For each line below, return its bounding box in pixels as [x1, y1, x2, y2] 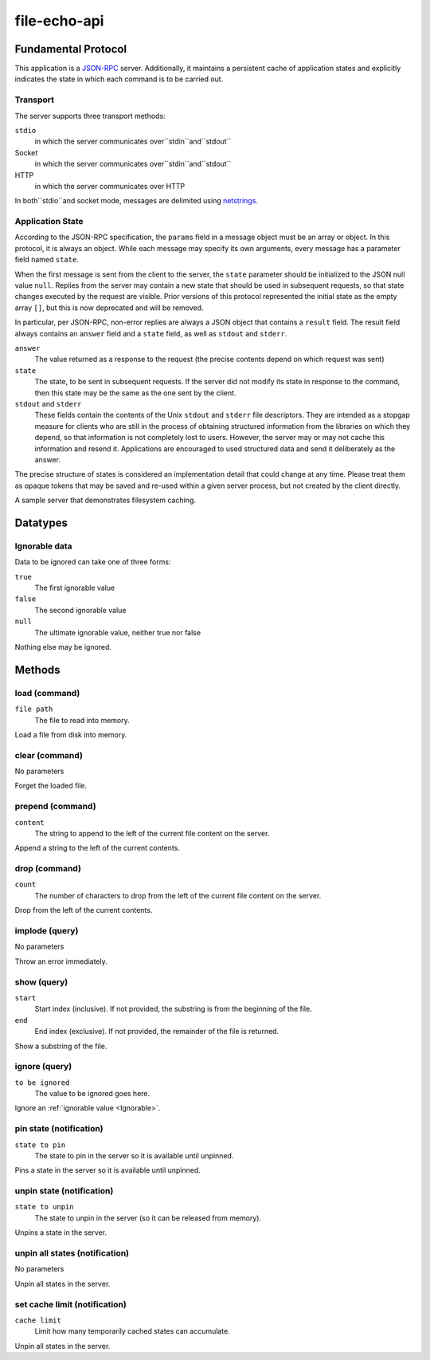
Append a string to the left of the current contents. [14, 843, 181, 853]
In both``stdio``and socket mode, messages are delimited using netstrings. [14, 196, 259, 206]
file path [14, 705, 53, 713]
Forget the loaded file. [14, 781, 88, 791]
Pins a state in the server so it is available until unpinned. [14, 1165, 201, 1175]
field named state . [14, 255, 79, 265]
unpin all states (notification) [14, 1248, 130, 1259]
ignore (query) [14, 1061, 72, 1072]
